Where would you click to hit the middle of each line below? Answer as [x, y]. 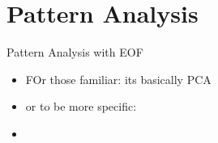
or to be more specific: [81, 106]
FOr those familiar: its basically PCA [118, 79]
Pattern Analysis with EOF [75, 52]
